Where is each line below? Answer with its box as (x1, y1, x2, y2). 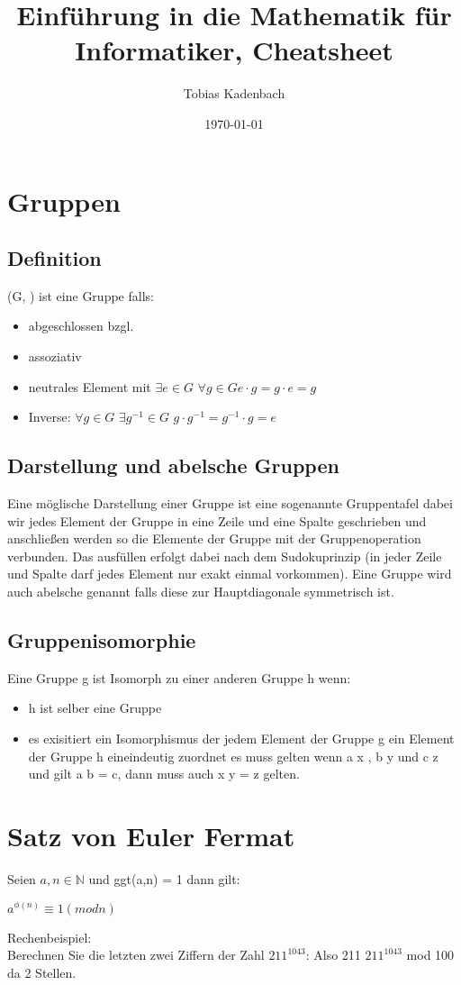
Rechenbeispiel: (7, 927, 92, 946)
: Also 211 (305, 945, 361, 964)
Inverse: (28, 407, 71, 426)
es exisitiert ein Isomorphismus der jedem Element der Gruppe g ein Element (28, 729, 455, 748)
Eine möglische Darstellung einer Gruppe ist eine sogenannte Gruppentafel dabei (7, 494, 453, 513)
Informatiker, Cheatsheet (75, 32, 393, 68)
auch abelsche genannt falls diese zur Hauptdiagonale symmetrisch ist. (7, 582, 394, 601)
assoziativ (28, 347, 82, 366)
